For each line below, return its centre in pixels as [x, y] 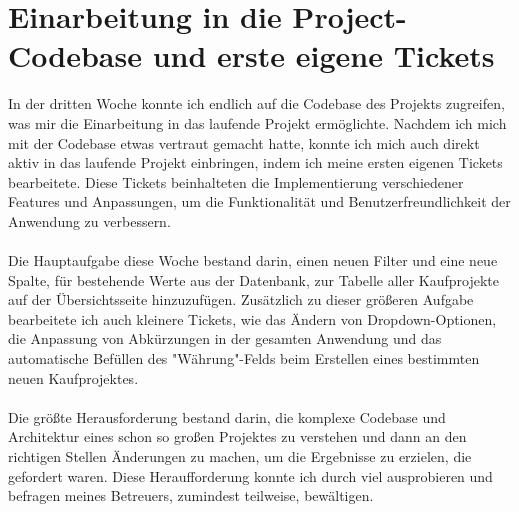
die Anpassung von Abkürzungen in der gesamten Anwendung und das [225, 338]
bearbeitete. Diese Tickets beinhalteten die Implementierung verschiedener [236, 181]
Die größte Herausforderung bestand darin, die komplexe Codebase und [227, 416]
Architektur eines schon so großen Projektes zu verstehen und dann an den [237, 436]
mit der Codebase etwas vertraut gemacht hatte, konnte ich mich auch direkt [244, 142]
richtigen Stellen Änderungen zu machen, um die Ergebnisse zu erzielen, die [240, 456]
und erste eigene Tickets [323, 55]
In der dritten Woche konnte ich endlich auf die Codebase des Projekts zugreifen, [256, 103]
